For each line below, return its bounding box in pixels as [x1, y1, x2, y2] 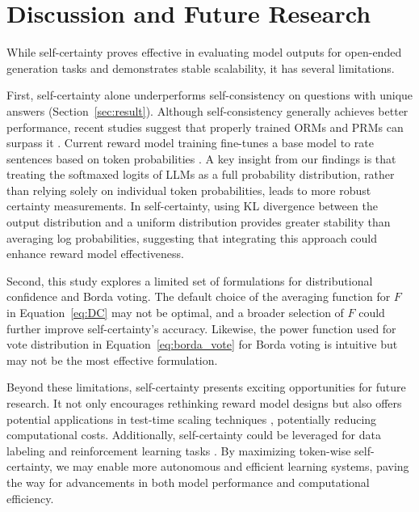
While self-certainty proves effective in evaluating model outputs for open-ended [6, 44, 402, 61]
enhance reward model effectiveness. [6, 245, 184, 262]
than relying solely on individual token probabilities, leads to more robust [6, 181, 371, 198]
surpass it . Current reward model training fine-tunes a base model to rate [6, 134, 374, 151]
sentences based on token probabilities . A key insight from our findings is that [6, 150, 396, 167]
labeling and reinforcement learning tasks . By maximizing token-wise [6, 442, 351, 459]
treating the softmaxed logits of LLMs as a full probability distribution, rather [6, 166, 395, 183]
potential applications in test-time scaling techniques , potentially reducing [6, 410, 377, 427]
